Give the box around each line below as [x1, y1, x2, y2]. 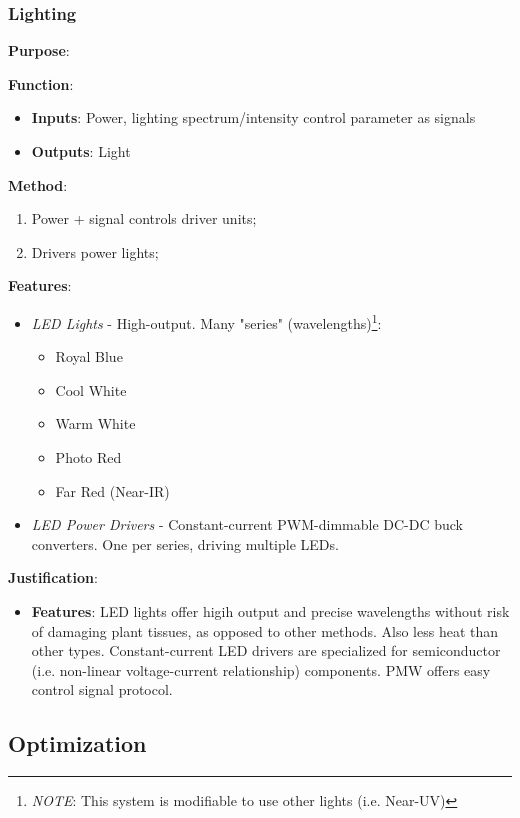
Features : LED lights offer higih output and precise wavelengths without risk [31, 600, 510, 621]
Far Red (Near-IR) [55, 480, 170, 501]
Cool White [55, 379, 127, 400]
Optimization [8, 728, 147, 759]
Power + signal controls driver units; [31, 208, 257, 229]
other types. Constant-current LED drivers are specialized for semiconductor [31, 640, 501, 661]
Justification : [8, 567, 98, 588]
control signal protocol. [31, 679, 173, 700]
